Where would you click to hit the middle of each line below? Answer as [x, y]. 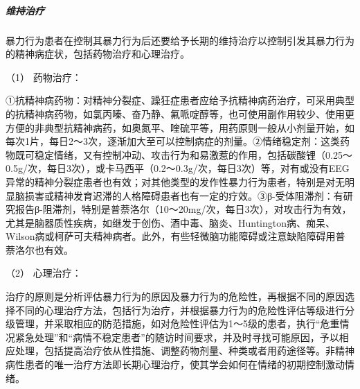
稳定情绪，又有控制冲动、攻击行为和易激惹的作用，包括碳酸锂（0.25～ [193, 154]
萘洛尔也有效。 [39, 249]
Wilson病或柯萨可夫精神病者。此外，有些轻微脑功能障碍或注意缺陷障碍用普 [175, 236]
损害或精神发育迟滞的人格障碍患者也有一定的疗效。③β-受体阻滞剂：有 [184, 195]
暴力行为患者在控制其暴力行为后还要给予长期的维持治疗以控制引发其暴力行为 [180, 40]
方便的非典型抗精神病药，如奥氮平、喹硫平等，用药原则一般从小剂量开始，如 [180, 127]
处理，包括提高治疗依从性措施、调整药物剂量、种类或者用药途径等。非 [175, 351]
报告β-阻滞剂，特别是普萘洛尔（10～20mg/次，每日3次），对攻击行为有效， [183, 209]
